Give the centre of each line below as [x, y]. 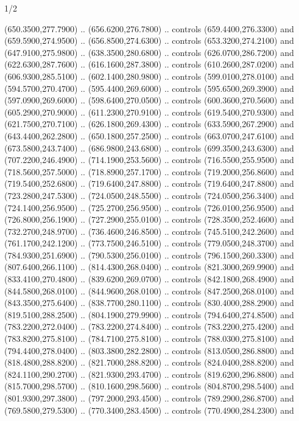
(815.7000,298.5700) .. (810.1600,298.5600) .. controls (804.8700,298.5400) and [149, 386]
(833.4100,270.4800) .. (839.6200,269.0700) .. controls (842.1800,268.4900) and [149, 279]
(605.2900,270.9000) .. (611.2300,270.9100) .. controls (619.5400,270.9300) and [149, 112]
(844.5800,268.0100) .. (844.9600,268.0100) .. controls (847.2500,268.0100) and [149, 291]
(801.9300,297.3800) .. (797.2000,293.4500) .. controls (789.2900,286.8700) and [149, 398]
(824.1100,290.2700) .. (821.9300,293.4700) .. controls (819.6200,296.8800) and [149, 374]
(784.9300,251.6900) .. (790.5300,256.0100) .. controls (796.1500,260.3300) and [149, 255]
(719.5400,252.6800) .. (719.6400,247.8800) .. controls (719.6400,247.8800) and [149, 183]
